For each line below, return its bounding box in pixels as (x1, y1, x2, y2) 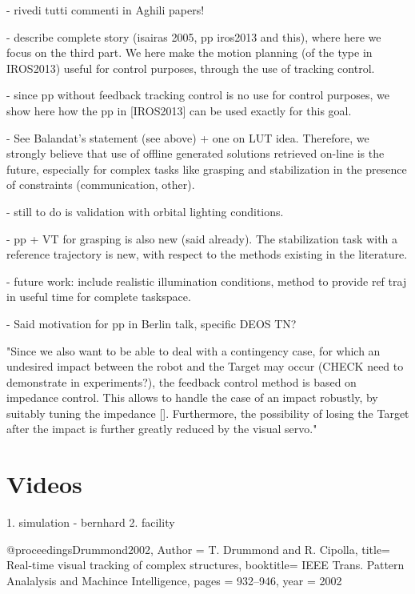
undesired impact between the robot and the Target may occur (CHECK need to (6, 358, 404, 375)
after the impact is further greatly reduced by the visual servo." (6, 420, 317, 437)
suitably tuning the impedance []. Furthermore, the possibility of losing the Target (6, 404, 409, 421)
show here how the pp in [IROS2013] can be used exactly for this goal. (6, 102, 352, 118)
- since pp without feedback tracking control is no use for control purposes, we (6, 86, 389, 103)
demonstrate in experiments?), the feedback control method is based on (6, 373, 357, 390)
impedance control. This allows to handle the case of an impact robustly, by (6, 389, 378, 406)
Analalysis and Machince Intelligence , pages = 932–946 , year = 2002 (6, 572, 342, 588)
